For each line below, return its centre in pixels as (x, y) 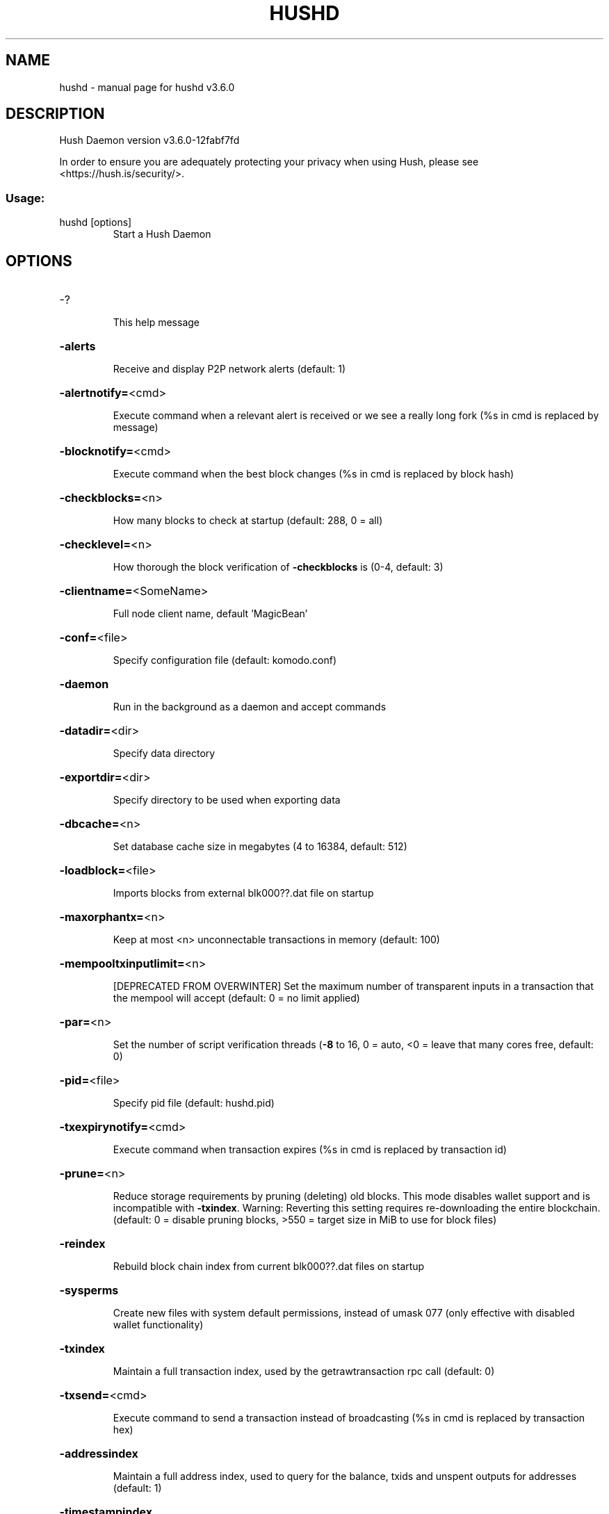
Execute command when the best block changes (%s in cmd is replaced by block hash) (314, 474)
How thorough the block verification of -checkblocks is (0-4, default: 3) (278, 567)
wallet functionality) (158, 1325)
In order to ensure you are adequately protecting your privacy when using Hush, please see (269, 162)
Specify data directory (164, 754)
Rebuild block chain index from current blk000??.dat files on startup (269, 1267)
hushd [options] (96, 222)
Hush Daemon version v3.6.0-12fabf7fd (149, 140)
